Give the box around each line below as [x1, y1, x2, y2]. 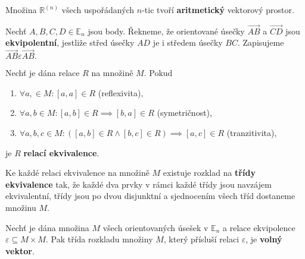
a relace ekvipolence [223, 221, 295, 233]
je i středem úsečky [152, 36, 223, 49]
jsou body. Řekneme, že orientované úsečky [88, 24, 245, 37]
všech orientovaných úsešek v [102, 221, 208, 233]
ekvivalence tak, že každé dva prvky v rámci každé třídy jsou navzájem [5, 178, 272, 190]
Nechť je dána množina [5, 221, 89, 233]
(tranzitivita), [226, 127, 277, 138]
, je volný [245, 233, 282, 245]
